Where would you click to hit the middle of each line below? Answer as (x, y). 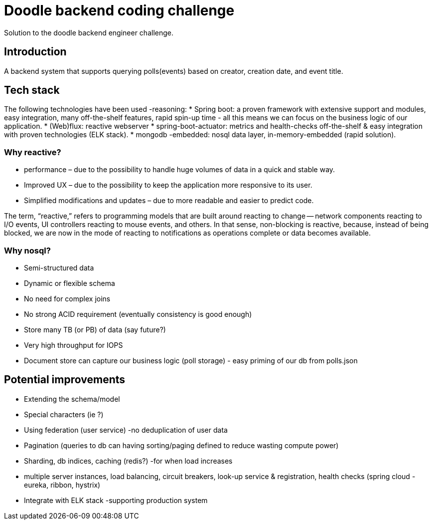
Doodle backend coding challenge (119, 10)
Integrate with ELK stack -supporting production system (116, 500)
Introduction (35, 52)
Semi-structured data (59, 267)
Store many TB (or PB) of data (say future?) (95, 329)
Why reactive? (33, 152)
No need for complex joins (67, 298)
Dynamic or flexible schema (70, 283)
